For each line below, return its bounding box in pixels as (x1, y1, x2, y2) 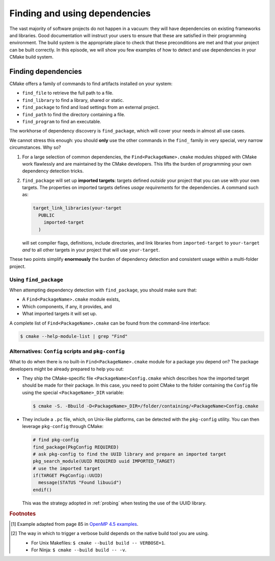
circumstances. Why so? (9, 144, 61, 150)
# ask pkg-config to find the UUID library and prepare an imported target (33, 451, 227, 457)
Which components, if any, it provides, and (22, 303, 112, 309)
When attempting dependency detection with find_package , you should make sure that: (9, 287, 197, 293)
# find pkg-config (33, 437, 79, 443)
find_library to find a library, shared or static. (22, 97, 124, 103)
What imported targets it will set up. (22, 311, 97, 317)
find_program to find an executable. (22, 118, 101, 124)
